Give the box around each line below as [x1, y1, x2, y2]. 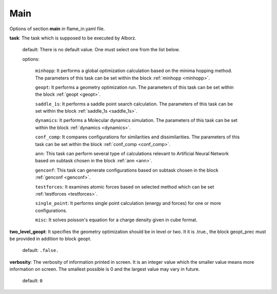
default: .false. [22, 247, 59, 254]
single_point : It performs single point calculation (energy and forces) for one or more [35, 200, 221, 206]
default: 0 [22, 278, 43, 284]
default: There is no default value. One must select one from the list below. [22, 47, 180, 53]
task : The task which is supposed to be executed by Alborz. [9, 35, 136, 41]
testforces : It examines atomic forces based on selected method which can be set [35, 183, 214, 190]
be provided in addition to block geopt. [9, 236, 92, 242]
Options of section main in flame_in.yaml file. [9, 26, 105, 32]
